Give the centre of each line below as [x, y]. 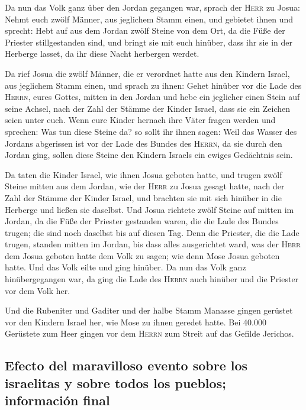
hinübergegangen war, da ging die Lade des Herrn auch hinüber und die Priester [152, 279]
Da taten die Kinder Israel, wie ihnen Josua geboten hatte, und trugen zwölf [144, 174]
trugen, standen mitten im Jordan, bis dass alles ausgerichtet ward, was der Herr [153, 244]
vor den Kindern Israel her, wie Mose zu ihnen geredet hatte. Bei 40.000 [136, 322]
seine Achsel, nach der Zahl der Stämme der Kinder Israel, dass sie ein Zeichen [148, 108]
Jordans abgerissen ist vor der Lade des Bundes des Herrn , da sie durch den [144, 143]
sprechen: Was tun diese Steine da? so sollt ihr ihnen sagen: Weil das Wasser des [151, 131]
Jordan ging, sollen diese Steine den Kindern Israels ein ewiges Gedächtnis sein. [149, 155]
